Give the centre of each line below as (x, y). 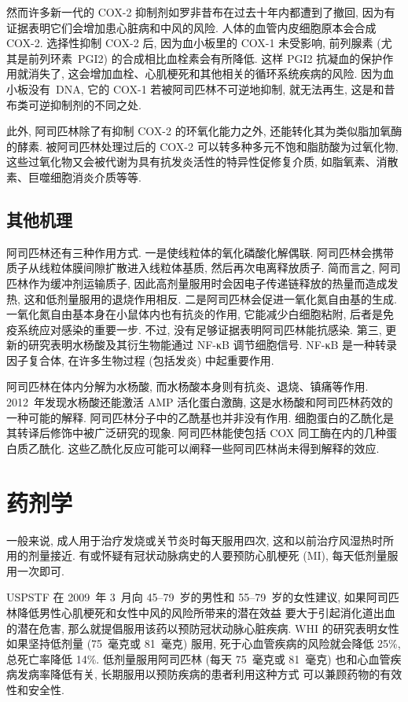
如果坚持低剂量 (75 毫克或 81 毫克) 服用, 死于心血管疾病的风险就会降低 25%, (204, 643)
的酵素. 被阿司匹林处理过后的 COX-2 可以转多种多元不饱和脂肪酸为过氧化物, (202, 146)
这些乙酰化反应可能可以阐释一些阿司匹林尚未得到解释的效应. (224, 448)
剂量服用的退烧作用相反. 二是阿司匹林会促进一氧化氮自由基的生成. (227, 298)
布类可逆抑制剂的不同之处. (74, 104)
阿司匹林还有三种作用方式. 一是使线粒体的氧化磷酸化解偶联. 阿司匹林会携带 (200, 252)
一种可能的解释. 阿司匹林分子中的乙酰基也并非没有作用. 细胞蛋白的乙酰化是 (200, 417)
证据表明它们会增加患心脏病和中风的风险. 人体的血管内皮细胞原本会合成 (191, 27)
